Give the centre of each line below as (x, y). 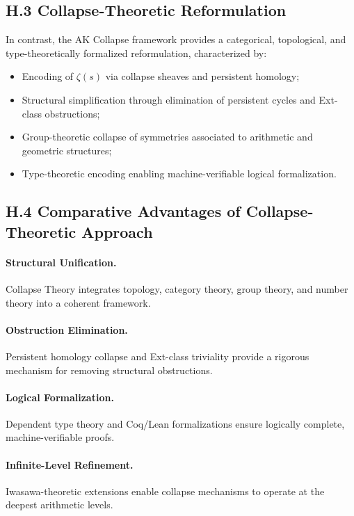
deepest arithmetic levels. (59, 505)
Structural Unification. (61, 262)
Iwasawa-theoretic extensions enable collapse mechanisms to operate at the (165, 491)
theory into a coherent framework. (78, 302)
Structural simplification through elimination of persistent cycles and (169, 99)
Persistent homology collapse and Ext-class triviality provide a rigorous (158, 356)
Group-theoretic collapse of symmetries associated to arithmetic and (167, 137)
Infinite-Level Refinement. (70, 464)
